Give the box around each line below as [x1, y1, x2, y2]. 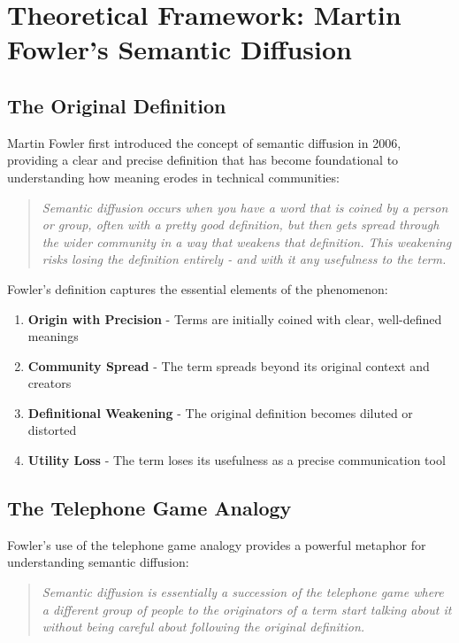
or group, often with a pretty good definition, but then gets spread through [42, 215, 440, 234]
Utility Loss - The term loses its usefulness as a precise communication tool [27, 451, 446, 469]
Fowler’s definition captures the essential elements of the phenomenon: [7, 279, 388, 298]
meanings [27, 327, 79, 345]
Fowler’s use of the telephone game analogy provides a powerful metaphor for [7, 535, 426, 554]
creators [27, 374, 72, 392]
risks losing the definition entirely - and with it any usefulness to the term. [42, 250, 447, 268]
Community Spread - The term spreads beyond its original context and [27, 356, 430, 375]
